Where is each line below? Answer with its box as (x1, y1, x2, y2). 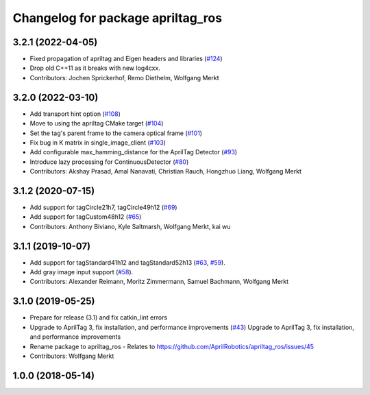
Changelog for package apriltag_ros (12, 10, 223, 25)
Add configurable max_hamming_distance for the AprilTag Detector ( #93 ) (29, 148, 238, 156)
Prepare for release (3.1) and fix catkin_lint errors (29, 313, 168, 322)
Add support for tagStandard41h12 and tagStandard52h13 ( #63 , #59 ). (29, 258, 225, 267)
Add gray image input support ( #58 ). (29, 268, 134, 276)
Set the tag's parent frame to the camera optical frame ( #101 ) (29, 129, 202, 137)
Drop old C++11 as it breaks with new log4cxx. (29, 64, 160, 72)
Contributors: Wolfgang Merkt (29, 352, 114, 360)
